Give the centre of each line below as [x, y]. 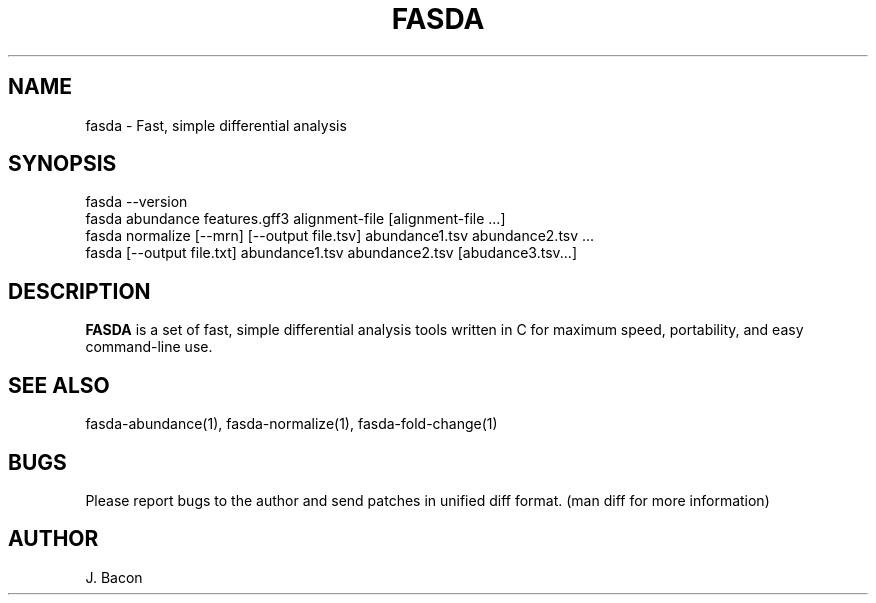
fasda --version [136, 202]
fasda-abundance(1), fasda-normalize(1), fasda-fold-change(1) [291, 424]
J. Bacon [114, 577]
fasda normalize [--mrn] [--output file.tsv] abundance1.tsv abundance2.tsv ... [340, 236]
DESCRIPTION [79, 291]
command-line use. [149, 347]
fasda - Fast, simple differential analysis [216, 125]
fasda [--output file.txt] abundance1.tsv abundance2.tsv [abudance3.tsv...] [331, 253]
